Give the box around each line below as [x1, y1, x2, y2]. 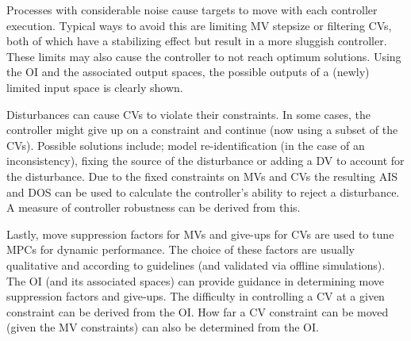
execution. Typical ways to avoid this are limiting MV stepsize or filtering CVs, [6, 17, 392, 33]
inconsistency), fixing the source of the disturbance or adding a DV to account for [6, 152, 405, 169]
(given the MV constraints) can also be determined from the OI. [6, 319, 319, 335]
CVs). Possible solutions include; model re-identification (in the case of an [6, 136, 365, 153]
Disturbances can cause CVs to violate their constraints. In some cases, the [6, 105, 371, 122]
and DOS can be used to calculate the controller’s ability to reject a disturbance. [6, 183, 400, 200]
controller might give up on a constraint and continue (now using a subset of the [6, 121, 398, 138]
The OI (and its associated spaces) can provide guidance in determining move [6, 272, 385, 289]
